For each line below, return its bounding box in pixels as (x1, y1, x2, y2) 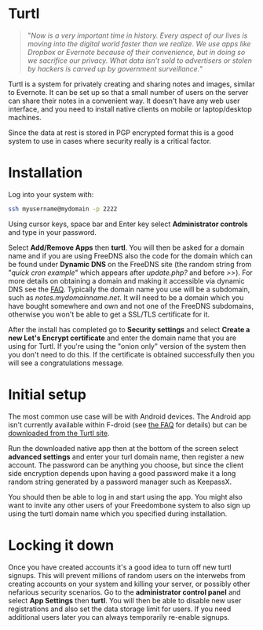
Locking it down (8, 536, 115, 554)
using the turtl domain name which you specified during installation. (8, 508, 228, 518)
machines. (8, 112, 42, 122)
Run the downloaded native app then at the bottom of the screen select (8, 443, 239, 452)
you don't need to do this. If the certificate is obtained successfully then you (8, 350, 255, 359)
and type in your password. (8, 227, 97, 236)
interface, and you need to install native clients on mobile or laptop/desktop (8, 104, 253, 114)
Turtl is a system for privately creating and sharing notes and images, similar (8, 79, 255, 89)
